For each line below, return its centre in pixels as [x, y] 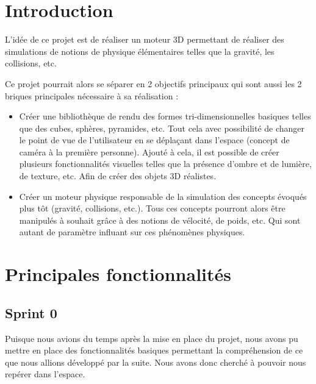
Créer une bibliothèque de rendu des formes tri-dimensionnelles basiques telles [165, 116]
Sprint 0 [31, 312]
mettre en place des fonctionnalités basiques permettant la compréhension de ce [154, 350]
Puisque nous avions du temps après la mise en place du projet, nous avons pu [152, 338]
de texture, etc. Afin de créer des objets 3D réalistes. [118, 176]
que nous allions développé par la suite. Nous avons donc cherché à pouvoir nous [156, 362]
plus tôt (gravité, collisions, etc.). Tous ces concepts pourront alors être [152, 208]
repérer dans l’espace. [45, 374]
